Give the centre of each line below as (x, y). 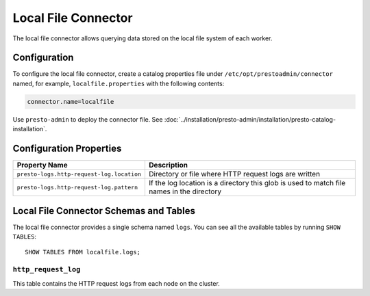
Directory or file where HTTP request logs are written (234, 174)
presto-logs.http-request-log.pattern (77, 187)
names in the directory (185, 191)
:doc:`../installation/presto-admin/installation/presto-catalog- (250, 119)
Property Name (42, 165)
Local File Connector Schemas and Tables (104, 211)
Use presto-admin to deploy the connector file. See (88, 119)
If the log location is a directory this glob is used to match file (247, 183)
